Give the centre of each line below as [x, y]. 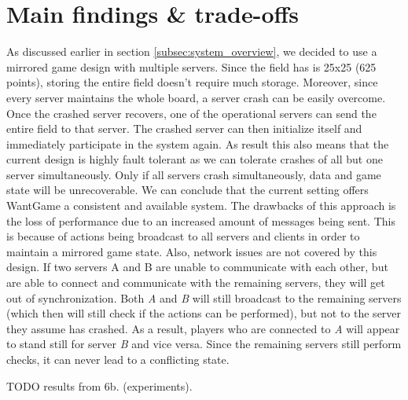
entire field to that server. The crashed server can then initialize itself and [184, 128]
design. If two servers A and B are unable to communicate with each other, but [197, 267]
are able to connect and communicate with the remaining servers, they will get [196, 283]
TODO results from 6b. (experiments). [99, 385]
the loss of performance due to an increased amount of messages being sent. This [201, 220]
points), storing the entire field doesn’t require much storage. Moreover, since [192, 82]
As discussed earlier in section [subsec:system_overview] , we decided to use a [192, 51]
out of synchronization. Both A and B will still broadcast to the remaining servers [204, 297]
